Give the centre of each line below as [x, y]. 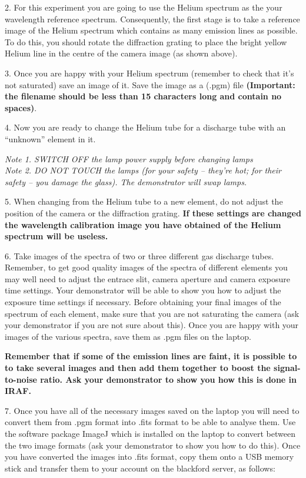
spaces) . [21, 107]
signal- [287, 368]
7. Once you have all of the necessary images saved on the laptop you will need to [152, 410]
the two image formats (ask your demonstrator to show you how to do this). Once [153, 445]
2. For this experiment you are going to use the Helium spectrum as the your [144, 7]
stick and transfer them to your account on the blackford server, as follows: [140, 468]
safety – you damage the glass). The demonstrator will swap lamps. [126, 181]
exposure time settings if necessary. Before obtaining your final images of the [143, 302]
